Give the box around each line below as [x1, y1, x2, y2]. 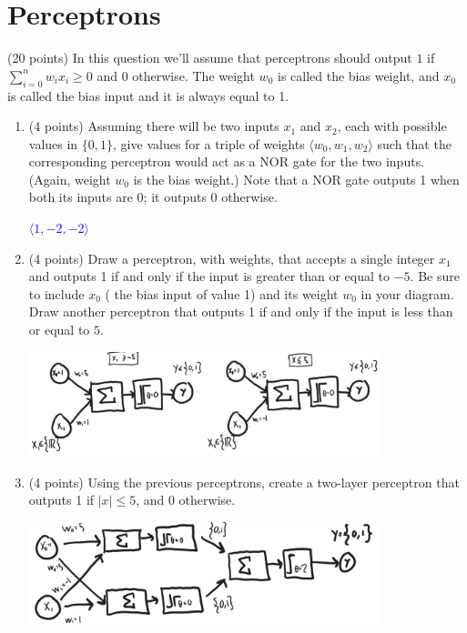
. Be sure [410, 266, 460, 286]
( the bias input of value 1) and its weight [105, 284, 339, 303]
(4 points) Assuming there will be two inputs [28, 116, 279, 136]
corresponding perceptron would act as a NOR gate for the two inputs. [28, 152, 425, 171]
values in [28, 134, 78, 153]
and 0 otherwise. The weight [96, 65, 255, 85]
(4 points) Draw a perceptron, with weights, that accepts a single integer [28, 248, 435, 267]
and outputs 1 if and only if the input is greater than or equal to [28, 266, 391, 286]
